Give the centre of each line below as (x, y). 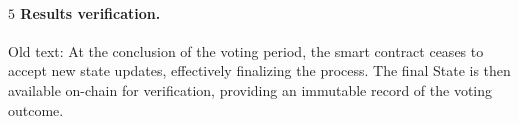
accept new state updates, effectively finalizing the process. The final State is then (259, 70)
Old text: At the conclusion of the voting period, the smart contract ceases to (246, 50)
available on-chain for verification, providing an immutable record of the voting (250, 89)
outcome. (36, 109)
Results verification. (90, 12)
